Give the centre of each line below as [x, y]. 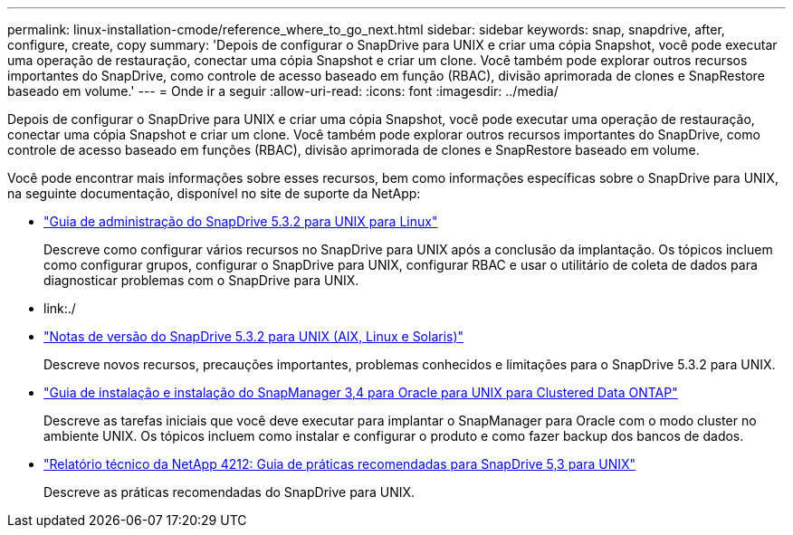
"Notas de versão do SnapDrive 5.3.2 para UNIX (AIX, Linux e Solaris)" [254, 336]
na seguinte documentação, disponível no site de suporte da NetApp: [214, 193]
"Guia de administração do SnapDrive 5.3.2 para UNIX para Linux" [241, 221]
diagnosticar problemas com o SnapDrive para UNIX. [201, 280]
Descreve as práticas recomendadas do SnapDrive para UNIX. [229, 492]
